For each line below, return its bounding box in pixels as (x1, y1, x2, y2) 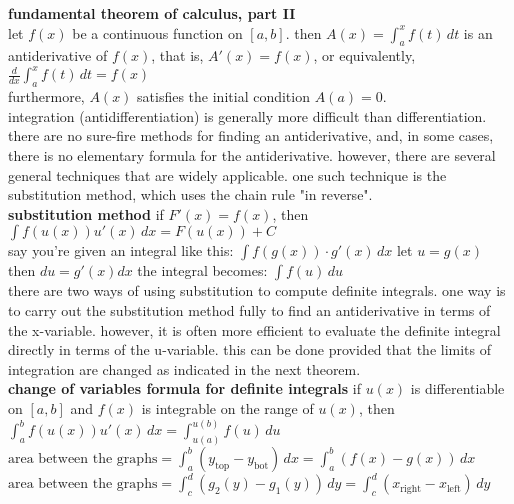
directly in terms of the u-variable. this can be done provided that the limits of (8, 339, 492, 360)
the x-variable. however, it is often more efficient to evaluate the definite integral (8, 319, 501, 340)
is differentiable (410, 378, 505, 399)
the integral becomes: (137, 260, 268, 281)
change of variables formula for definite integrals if (8, 378, 361, 399)
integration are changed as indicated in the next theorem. (8, 358, 361, 379)
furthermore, (8, 86, 85, 107)
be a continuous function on (72, 22, 243, 43)
